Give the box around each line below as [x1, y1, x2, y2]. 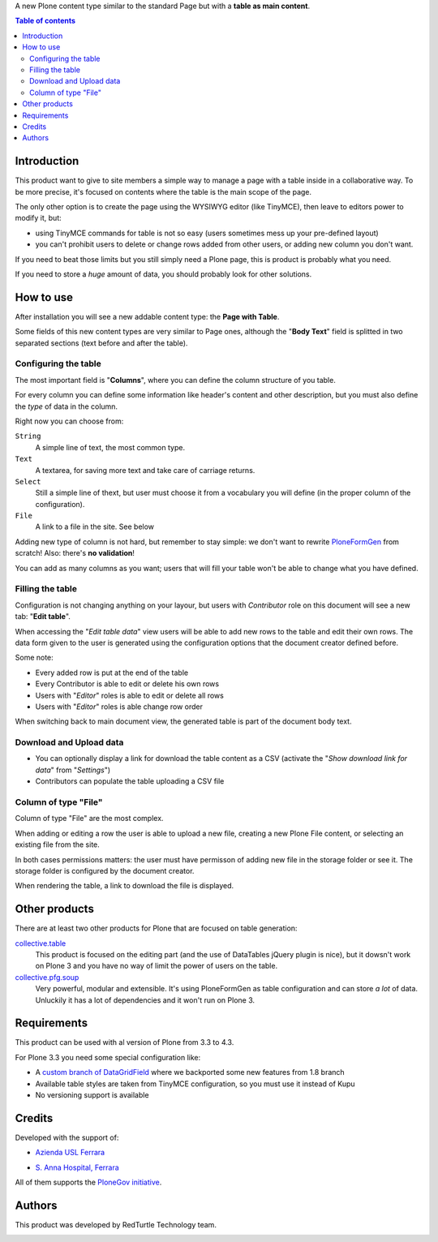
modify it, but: [15, 213, 62, 223]
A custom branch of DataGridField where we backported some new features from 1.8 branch [35, 1068, 345, 1077]
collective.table [15, 938, 67, 948]
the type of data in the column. [15, 402, 118, 411]
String [15, 432, 41, 441]
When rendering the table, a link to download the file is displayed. [15, 881, 234, 891]
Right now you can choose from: [15, 416, 124, 426]
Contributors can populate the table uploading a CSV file [35, 776, 225, 786]
